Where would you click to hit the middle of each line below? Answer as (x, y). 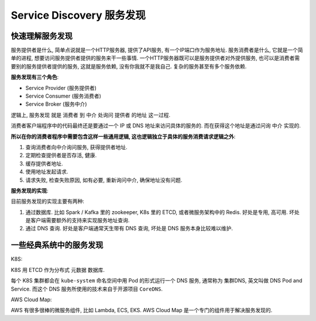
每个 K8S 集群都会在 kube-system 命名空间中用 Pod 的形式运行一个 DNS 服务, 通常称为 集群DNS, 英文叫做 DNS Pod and (157, 281)
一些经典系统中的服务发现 (57, 245)
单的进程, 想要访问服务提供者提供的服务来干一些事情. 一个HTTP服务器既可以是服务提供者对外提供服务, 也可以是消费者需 (155, 58)
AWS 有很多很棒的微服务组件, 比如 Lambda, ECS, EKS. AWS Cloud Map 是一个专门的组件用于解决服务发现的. (142, 310)
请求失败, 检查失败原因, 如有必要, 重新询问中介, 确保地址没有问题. (104, 180)
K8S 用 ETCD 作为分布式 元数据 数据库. (58, 270)
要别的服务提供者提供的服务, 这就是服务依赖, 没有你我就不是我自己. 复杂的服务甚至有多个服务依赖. (129, 66)
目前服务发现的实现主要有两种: (48, 201)
